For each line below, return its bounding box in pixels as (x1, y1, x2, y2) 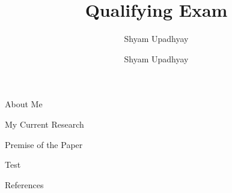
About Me (5, 98, 43, 110)
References (5, 178, 44, 191)
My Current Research (5, 117, 84, 130)
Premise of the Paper (5, 138, 83, 150)
